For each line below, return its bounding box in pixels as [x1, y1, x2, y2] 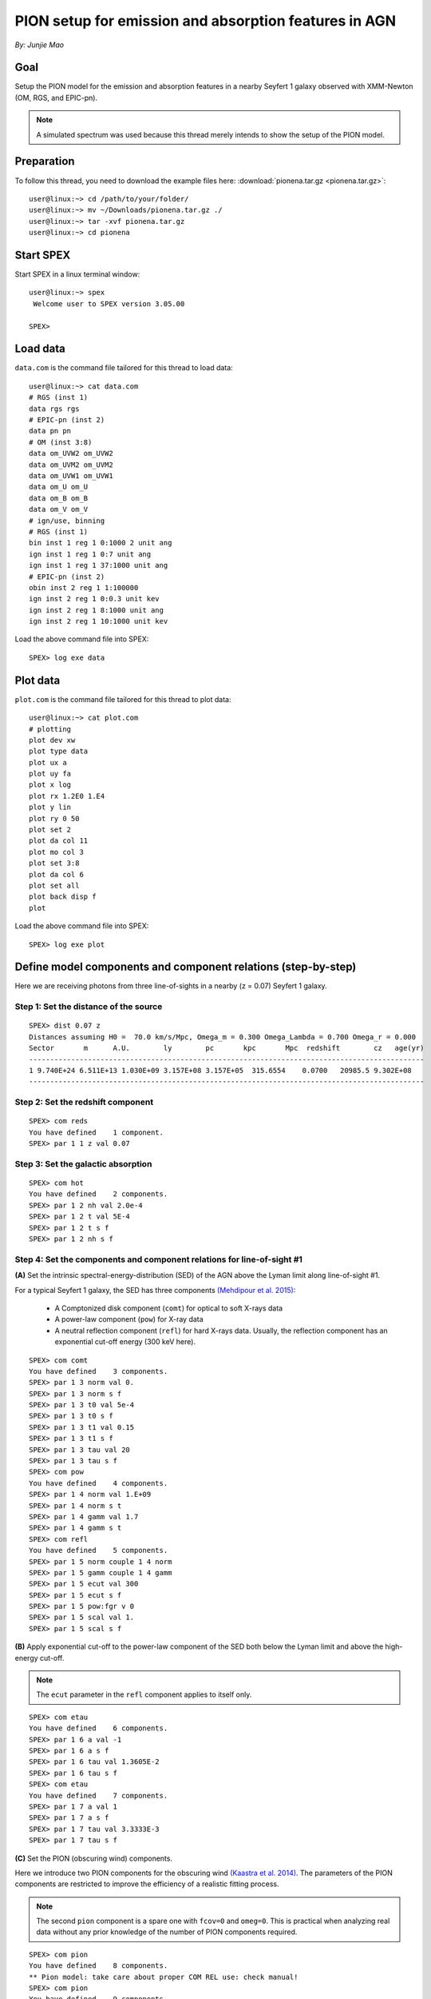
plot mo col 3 [29, 848, 84, 856]
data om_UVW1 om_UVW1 [29, 471, 113, 480]
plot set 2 [29, 825, 72, 835]
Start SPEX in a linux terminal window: [14, 269, 140, 279]
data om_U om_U [29, 482, 89, 492]
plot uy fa [29, 769, 72, 779]
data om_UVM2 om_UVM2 [29, 460, 113, 469]
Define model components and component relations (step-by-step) [14, 960, 357, 974]
